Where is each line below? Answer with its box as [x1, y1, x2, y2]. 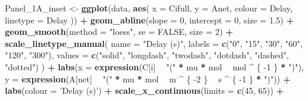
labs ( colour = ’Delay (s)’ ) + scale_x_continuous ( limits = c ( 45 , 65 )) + [5, 84, 284, 97]
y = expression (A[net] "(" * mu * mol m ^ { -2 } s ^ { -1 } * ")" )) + [5, 72, 291, 85]
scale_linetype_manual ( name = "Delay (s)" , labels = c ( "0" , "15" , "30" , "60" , [5, 37, 303, 49]
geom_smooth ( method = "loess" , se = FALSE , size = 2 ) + [5, 25, 233, 38]
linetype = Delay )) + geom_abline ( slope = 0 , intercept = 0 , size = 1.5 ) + [5, 13, 294, 26]
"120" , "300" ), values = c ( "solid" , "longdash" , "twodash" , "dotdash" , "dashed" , [5, 49, 289, 61]
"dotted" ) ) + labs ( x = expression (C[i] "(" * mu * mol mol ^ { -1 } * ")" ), [5, 60, 304, 73]
